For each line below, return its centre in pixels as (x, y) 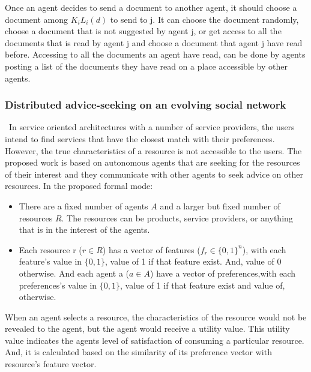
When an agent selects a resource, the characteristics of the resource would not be (156, 316)
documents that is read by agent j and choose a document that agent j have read (154, 42)
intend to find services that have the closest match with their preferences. (140, 138)
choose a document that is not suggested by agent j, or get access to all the (143, 31)
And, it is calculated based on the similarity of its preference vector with (138, 352)
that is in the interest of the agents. (84, 229)
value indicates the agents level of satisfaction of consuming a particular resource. (155, 340)
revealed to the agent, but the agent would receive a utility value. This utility (147, 328)
